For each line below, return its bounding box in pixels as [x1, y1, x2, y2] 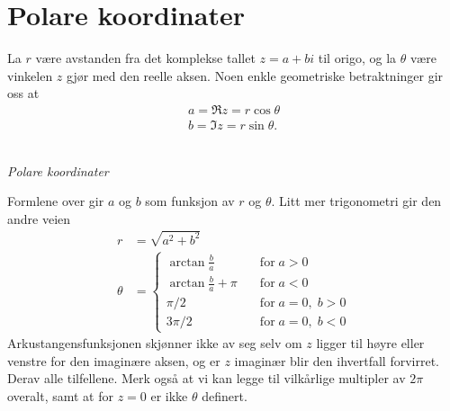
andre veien [7, 209, 71, 228]
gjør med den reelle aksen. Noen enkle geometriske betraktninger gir [67, 66, 444, 85]
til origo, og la [318, 49, 397, 67]
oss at [7, 84, 40, 103]
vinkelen [7, 66, 53, 85]
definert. [202, 387, 247, 406]
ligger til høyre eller [316, 334, 425, 353]
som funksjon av [145, 192, 235, 210]
